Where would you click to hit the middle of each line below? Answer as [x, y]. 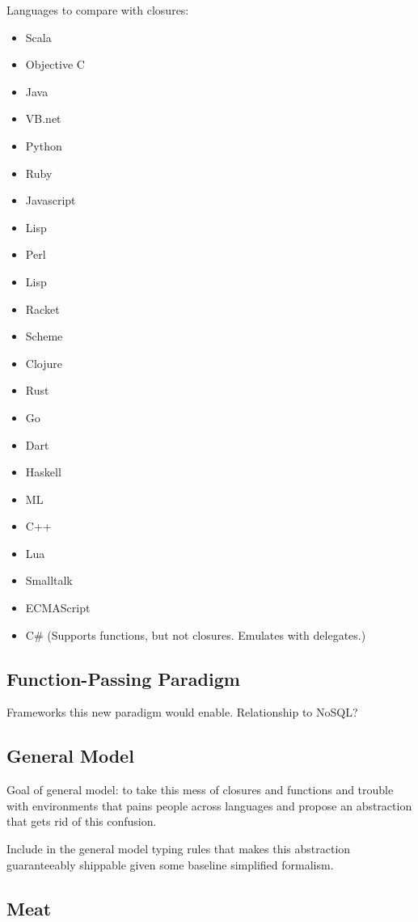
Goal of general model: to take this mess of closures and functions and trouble [200, 790]
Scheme [44, 336]
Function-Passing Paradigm [123, 678]
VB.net [43, 118]
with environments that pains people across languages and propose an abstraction [209, 805]
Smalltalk [49, 580]
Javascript [51, 200]
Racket [42, 309]
